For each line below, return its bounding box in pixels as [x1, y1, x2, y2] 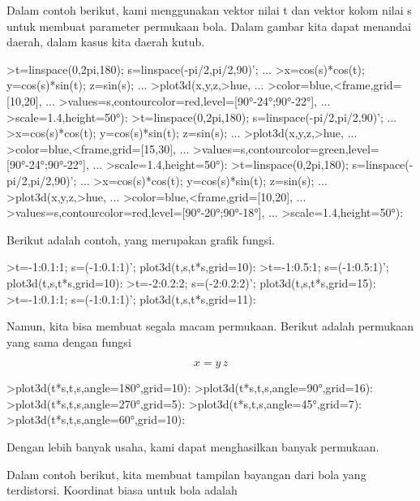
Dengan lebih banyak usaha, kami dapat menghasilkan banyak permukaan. [6, 438, 379, 456]
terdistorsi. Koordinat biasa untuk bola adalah [6, 482, 238, 499]
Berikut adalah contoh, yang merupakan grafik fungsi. [6, 231, 276, 248]
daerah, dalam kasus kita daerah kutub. [6, 33, 205, 50]
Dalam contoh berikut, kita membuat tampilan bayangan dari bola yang [6, 465, 366, 482]
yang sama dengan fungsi [6, 333, 131, 350]
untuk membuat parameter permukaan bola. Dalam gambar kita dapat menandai [6, 17, 411, 34]
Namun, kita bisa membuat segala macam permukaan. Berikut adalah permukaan [6, 317, 414, 335]
